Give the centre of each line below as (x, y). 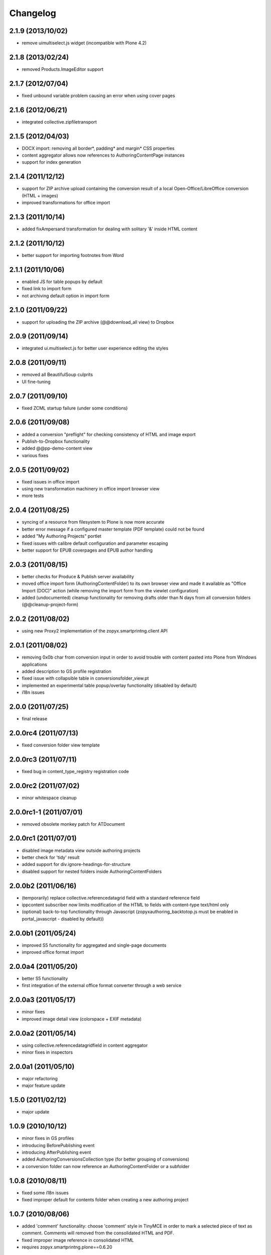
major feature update (43, 1086)
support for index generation (51, 162)
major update (36, 1112)
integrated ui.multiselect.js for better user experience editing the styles (95, 348)
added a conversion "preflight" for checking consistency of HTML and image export (109, 434)
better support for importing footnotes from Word (73, 255)
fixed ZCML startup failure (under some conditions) (75, 408)
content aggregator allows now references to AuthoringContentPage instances (103, 155)
